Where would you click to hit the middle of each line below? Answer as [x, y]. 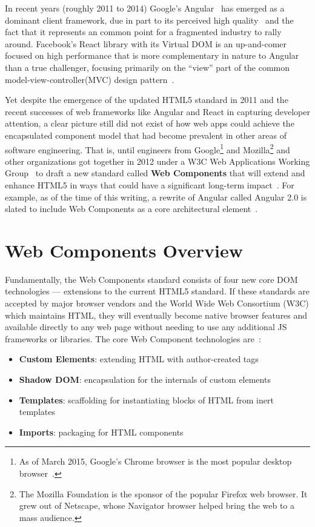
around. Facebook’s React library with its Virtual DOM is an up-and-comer [146, 43]
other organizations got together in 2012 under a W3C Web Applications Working [157, 161]
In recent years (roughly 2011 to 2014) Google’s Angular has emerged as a [145, 8]
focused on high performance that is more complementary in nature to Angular [152, 55]
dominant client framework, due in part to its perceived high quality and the [149, 20]
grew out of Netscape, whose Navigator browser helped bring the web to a [157, 505]
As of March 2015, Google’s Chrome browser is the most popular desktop [155, 461]
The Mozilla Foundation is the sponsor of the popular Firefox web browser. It [163, 493]
